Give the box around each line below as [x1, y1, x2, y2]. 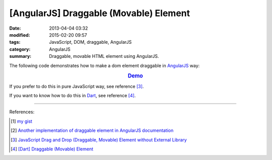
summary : [9, 53, 32, 59]
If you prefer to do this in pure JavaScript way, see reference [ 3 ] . [9, 83, 144, 89]
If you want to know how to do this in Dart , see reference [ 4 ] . [9, 92, 136, 98]
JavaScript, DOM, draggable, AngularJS [49, 39, 132, 45]
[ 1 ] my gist [11, 118, 33, 124]
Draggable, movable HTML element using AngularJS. [49, 53, 159, 59]
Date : [9, 25, 21, 31]
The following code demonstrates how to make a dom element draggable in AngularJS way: [9, 62, 200, 68]
